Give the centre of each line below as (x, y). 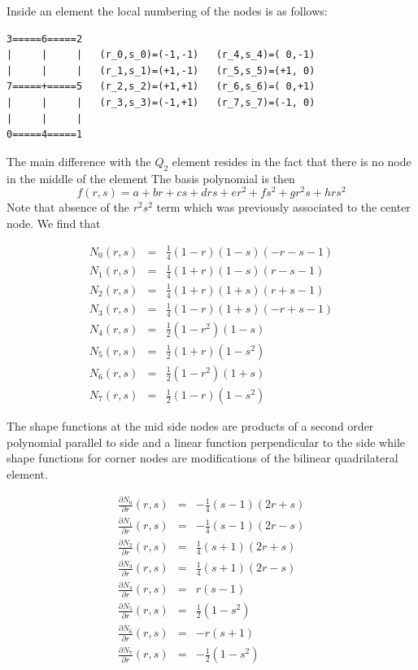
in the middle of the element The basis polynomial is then (151, 178)
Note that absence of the (68, 207)
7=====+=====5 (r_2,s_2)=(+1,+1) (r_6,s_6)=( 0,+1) (161, 87)
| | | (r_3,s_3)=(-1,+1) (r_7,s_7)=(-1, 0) (161, 102)
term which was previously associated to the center (283, 207)
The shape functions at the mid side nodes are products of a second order (190, 426)
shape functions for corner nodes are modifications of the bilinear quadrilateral (202, 458)
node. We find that (54, 223)
